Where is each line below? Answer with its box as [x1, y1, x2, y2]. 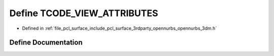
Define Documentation [9, 38, 83, 47]
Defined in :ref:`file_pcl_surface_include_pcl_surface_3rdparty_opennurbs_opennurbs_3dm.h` [22, 25, 217, 31]
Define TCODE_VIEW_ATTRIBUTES [9, 8, 158, 19]
